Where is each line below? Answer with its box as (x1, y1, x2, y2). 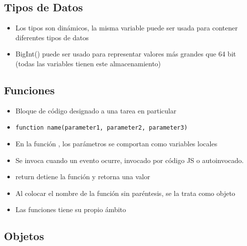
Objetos (4, 228, 44, 244)
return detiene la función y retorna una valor (15, 171, 150, 182)
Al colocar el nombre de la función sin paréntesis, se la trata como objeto (15, 188, 235, 198)
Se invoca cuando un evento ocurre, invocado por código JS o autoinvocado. (15, 155, 244, 165)
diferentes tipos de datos (15, 32, 89, 42)
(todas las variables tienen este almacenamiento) (15, 58, 161, 68)
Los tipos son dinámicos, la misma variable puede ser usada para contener (15, 23, 238, 33)
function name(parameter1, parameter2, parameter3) (15, 124, 188, 132)
